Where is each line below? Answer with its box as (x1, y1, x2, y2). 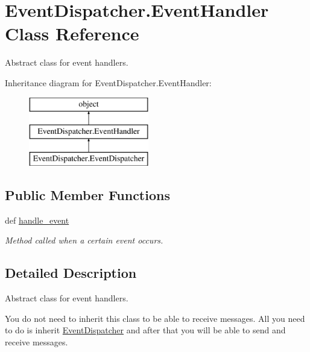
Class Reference (5, 21, 139, 46)
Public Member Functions (5, 185, 170, 204)
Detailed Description (5, 263, 137, 282)
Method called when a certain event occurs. (5, 234, 163, 247)
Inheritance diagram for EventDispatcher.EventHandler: (5, 76, 212, 89)
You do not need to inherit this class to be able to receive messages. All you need (5, 312, 305, 324)
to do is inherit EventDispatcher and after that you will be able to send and (5, 324, 286, 336)
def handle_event (5, 213, 69, 226)
